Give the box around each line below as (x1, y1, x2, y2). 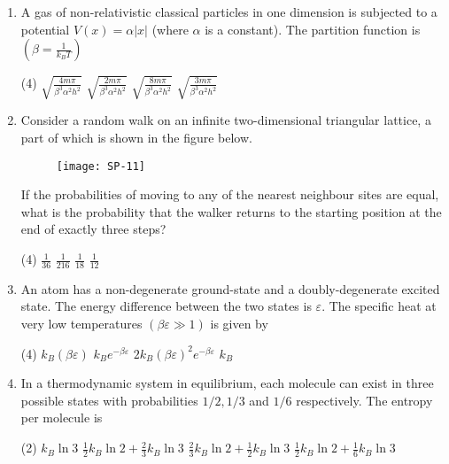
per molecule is (20, 408, 103, 427)
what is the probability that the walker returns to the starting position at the (20, 202, 442, 220)
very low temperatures (20, 314, 143, 333)
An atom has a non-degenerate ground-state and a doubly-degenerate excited (20, 279, 440, 298)
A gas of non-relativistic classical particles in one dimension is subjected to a (20, 3, 437, 20)
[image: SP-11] (56, 159, 146, 173)
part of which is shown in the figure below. (20, 128, 252, 147)
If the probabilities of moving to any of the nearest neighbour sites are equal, (20, 185, 439, 204)
